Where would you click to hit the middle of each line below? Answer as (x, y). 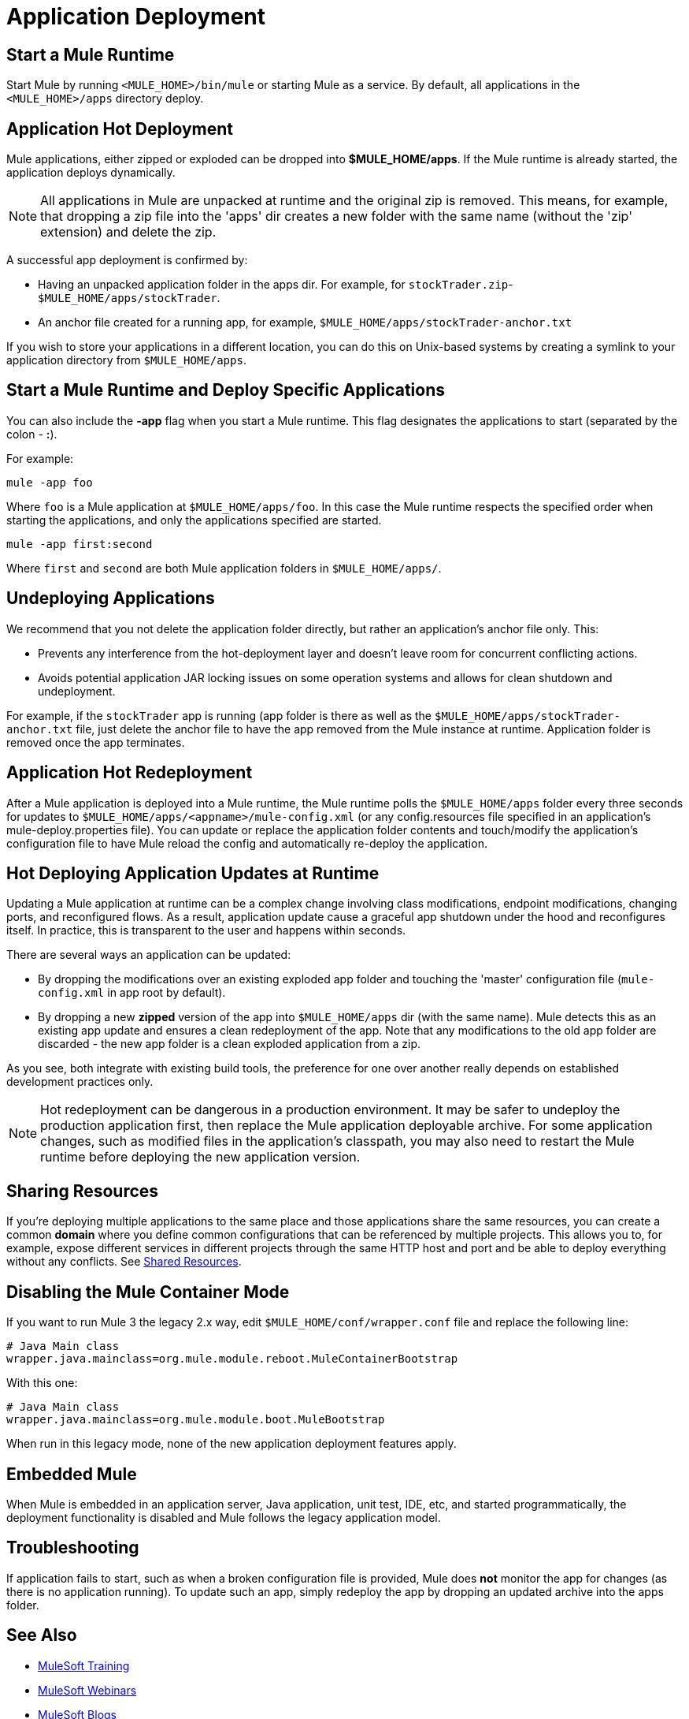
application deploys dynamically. (91, 173)
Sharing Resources (83, 1191)
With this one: (42, 1383)
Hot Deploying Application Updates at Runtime (193, 873)
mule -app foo (50, 482)
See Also (42, 1635)
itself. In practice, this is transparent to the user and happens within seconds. (206, 930)
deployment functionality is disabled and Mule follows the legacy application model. (224, 1517)
